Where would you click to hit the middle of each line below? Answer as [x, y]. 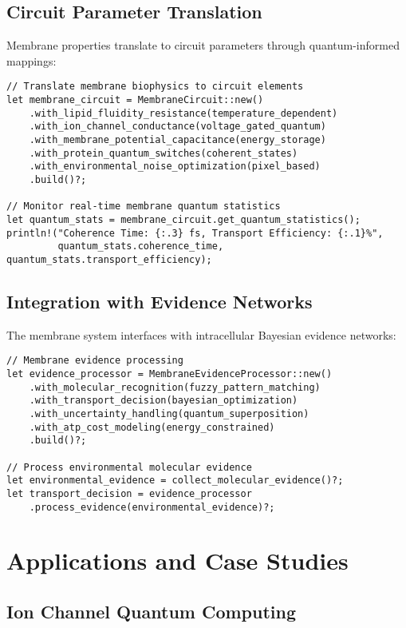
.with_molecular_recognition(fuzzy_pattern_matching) [175, 387]
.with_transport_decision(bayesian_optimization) [164, 401]
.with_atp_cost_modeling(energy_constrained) [152, 427]
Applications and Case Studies [177, 560]
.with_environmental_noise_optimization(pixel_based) [175, 167]
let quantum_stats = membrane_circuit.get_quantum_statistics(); [183, 219]
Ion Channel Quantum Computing [152, 612]
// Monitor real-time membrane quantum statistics [144, 207]
